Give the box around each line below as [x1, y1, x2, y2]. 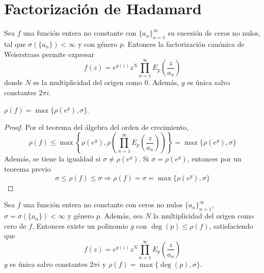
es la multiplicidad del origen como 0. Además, [33, 77, 179, 88]
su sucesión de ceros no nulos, [168, 28, 260, 38]
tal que [4, 38, 26, 49]
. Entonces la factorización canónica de [123, 38, 245, 49]
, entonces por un [187, 153, 242, 164]
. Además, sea [100, 210, 143, 221]
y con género [77, 38, 118, 49]
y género [67, 210, 94, 221]
